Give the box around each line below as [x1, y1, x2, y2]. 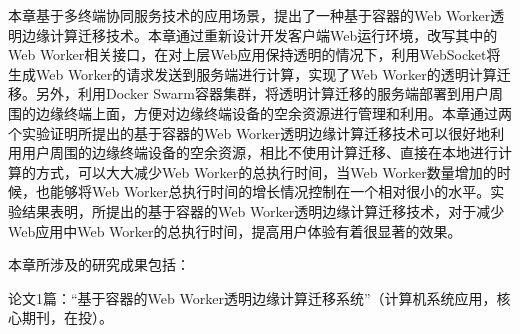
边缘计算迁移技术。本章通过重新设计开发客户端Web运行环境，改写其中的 [21, 24, 498, 45]
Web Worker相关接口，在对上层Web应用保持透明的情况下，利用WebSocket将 [8, 44, 501, 65]
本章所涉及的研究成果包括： [8, 254, 190, 275]
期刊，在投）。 [21, 307, 113, 328]
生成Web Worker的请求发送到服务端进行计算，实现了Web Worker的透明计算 [8, 63, 497, 84]
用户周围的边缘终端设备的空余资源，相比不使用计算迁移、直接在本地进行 [21, 142, 498, 163]
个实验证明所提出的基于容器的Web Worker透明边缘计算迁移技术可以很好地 [8, 122, 491, 143]
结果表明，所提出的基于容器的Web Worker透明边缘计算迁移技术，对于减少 [21, 200, 505, 221]
